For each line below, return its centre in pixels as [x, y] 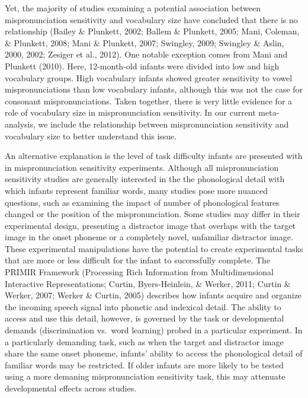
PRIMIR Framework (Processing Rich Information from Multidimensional [139, 272]
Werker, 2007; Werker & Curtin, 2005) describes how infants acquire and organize [153, 295]
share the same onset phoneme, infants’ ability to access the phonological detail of [154, 353]
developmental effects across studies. [71, 388]
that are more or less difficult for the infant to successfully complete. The [138, 260]
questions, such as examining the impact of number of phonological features [142, 202]
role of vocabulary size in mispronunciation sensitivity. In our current [130, 112]
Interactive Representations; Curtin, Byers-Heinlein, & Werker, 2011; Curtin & [148, 283]
